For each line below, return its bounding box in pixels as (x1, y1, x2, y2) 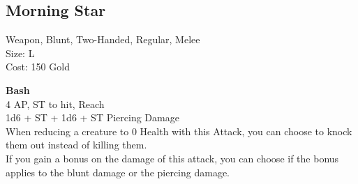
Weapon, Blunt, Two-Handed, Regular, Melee (6, 32, 200, 47)
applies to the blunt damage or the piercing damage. (6, 164, 230, 179)
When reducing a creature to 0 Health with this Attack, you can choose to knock (6, 123, 352, 138)
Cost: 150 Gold (6, 59, 70, 74)
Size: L (6, 45, 35, 60)
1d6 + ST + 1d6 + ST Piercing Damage (6, 110, 179, 125)
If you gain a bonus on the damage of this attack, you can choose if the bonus (6, 151, 339, 165)
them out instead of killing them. (6, 137, 147, 152)
